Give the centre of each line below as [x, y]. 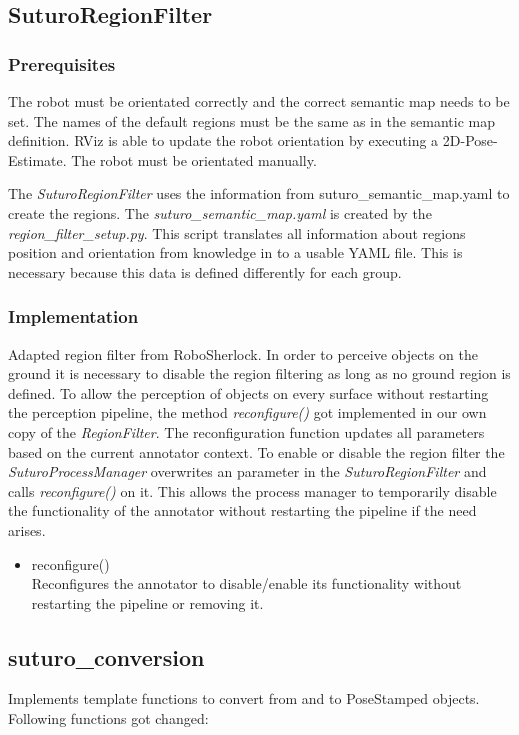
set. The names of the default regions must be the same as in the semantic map [251, 120]
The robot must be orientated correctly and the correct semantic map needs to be [259, 101]
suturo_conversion [106, 656]
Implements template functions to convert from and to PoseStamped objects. [244, 698]
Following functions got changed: [108, 718]
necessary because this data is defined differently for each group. [205, 271]
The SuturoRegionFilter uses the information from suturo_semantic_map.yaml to [259, 193]
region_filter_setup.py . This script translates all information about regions [237, 232]
